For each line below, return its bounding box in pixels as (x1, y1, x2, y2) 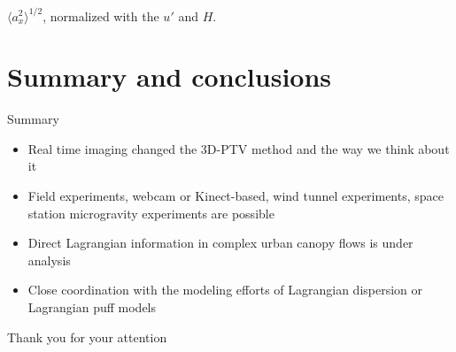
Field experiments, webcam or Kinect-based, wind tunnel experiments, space (27, 187, 444, 204)
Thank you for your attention (7, 327, 167, 346)
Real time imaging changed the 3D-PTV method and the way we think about (27, 139, 450, 157)
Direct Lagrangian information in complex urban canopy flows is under (27, 233, 413, 252)
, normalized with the (43, 6, 159, 25)
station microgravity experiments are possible (27, 203, 274, 222)
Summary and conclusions (7, 58, 332, 95)
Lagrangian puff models (27, 297, 157, 316)
